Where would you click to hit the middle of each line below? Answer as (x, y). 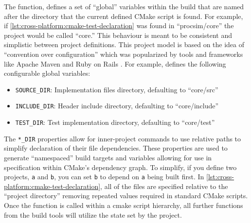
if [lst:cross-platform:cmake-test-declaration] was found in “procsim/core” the (119, 26)
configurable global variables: (47, 73)
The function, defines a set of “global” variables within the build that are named (124, 6)
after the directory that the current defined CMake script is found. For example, (124, 16)
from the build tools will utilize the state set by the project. (93, 214)
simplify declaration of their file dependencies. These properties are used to (116, 148)
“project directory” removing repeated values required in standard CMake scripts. (126, 196)
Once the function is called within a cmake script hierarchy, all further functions (124, 205)
